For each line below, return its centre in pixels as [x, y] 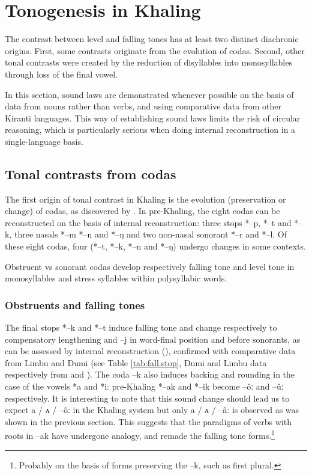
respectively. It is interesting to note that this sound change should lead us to [147, 398]
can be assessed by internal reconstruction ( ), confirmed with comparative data [150, 351]
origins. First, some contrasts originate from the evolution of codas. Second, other [155, 50]
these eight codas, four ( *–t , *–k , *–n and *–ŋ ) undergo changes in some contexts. [155, 246]
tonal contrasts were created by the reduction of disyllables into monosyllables [148, 62]
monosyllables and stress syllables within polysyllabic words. [116, 278]
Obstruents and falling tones [75, 305]
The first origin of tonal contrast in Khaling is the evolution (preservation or [145, 199]
